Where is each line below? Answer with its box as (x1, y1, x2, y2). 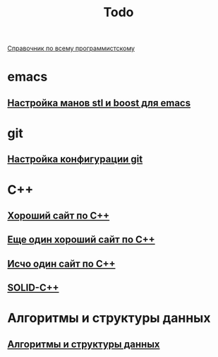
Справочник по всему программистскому (7, 44, 135, 53)
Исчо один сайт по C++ (7, 257, 116, 269)
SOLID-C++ (7, 282, 59, 294)
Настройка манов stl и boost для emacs (7, 97, 191, 109)
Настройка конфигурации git (7, 153, 143, 165)
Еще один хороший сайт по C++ (7, 234, 155, 246)
